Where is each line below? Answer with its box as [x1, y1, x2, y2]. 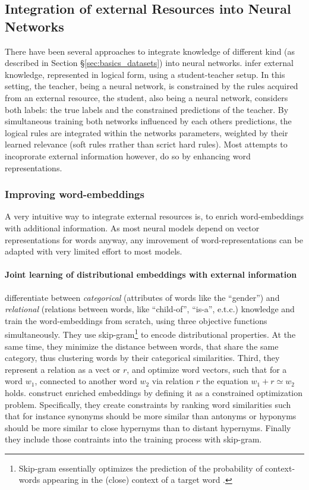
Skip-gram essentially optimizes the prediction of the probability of [18, 461, 263, 474]
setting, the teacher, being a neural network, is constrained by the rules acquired [5, 80, 298, 92]
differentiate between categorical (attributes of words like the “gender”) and [5, 291, 280, 303]
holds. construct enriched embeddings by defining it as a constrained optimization [5, 386, 303, 398]
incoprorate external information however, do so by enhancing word [5, 149, 251, 162]
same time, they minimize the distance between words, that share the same [5, 340, 279, 352]
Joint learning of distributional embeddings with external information [5, 268, 297, 281]
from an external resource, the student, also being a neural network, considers [5, 91, 288, 103]
